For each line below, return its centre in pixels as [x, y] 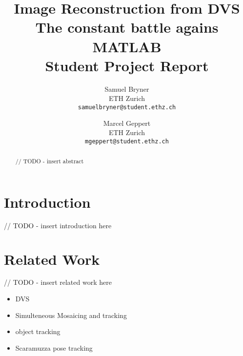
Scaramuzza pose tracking [54, 347]
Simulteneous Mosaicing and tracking [71, 315]
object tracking [38, 331]
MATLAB [127, 46]
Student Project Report [127, 65]
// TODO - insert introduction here [58, 225]
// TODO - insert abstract [50, 161]
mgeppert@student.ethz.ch [127, 141]
